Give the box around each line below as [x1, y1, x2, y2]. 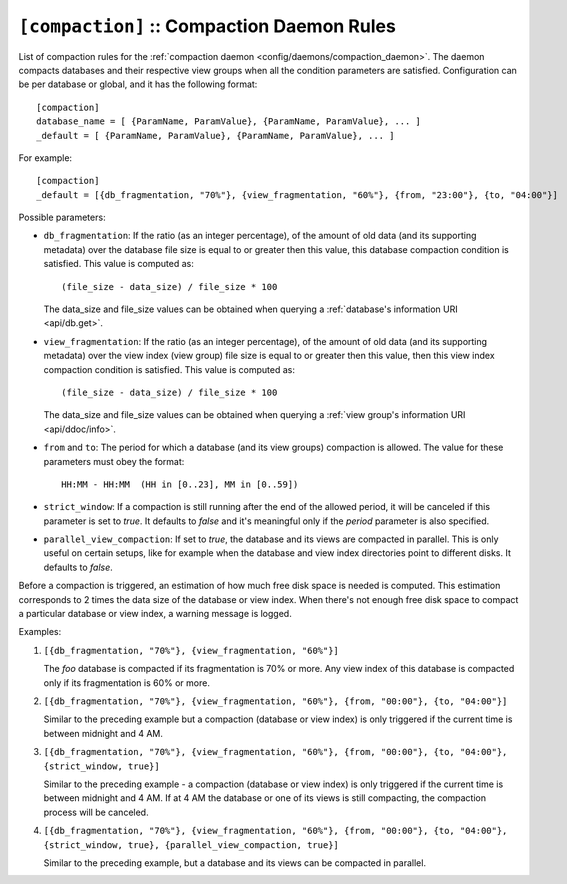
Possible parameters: [18, 211, 106, 224]
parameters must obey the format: [43, 455, 185, 467]
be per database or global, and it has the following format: [18, 78, 258, 90]
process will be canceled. [43, 806, 149, 818]
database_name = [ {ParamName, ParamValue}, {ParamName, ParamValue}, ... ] [36, 116, 422, 127]
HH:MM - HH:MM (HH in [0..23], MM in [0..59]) [61, 478, 299, 490]
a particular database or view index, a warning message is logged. [18, 608, 292, 620]
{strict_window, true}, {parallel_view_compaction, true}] [43, 839, 340, 850]
